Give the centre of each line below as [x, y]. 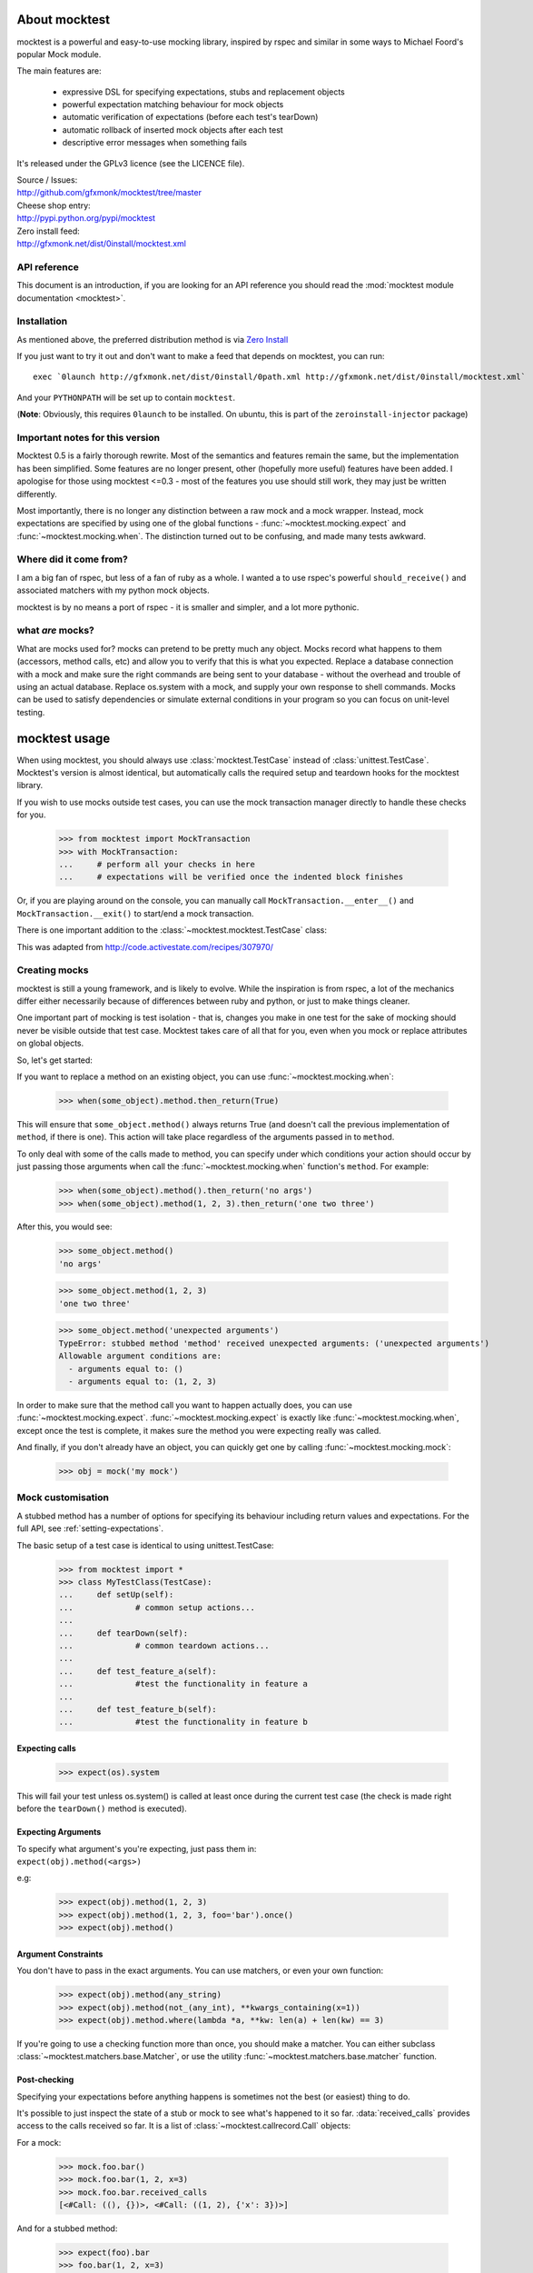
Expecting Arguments [59, 1832]
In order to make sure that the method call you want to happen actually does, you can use [185, 1405]
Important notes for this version [89, 437]
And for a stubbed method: [67, 2228]
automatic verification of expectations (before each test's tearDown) [190, 117]
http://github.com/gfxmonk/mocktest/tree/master [109, 193]
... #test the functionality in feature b [183, 1722]
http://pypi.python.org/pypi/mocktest [86, 218]
